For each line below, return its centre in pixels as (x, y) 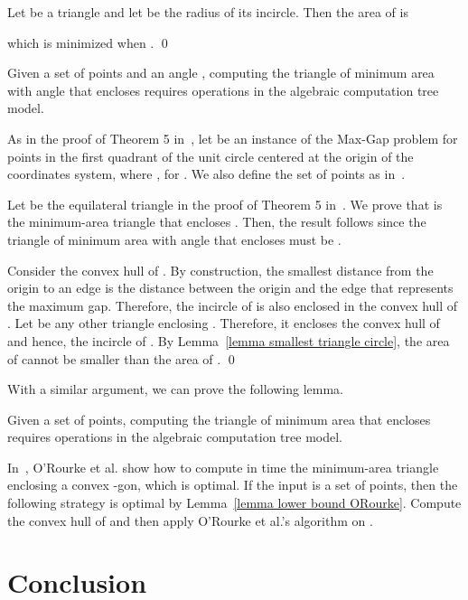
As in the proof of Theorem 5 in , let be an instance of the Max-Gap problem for (233, 138)
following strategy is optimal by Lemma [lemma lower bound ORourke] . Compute (234, 503)
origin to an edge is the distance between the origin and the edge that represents (230, 288)
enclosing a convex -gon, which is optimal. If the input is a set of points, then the (233, 485)
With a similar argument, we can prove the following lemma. (175, 389)
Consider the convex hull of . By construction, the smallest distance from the (220, 270)
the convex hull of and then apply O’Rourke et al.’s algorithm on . (190, 520)
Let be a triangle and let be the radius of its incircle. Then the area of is (208, 12)
